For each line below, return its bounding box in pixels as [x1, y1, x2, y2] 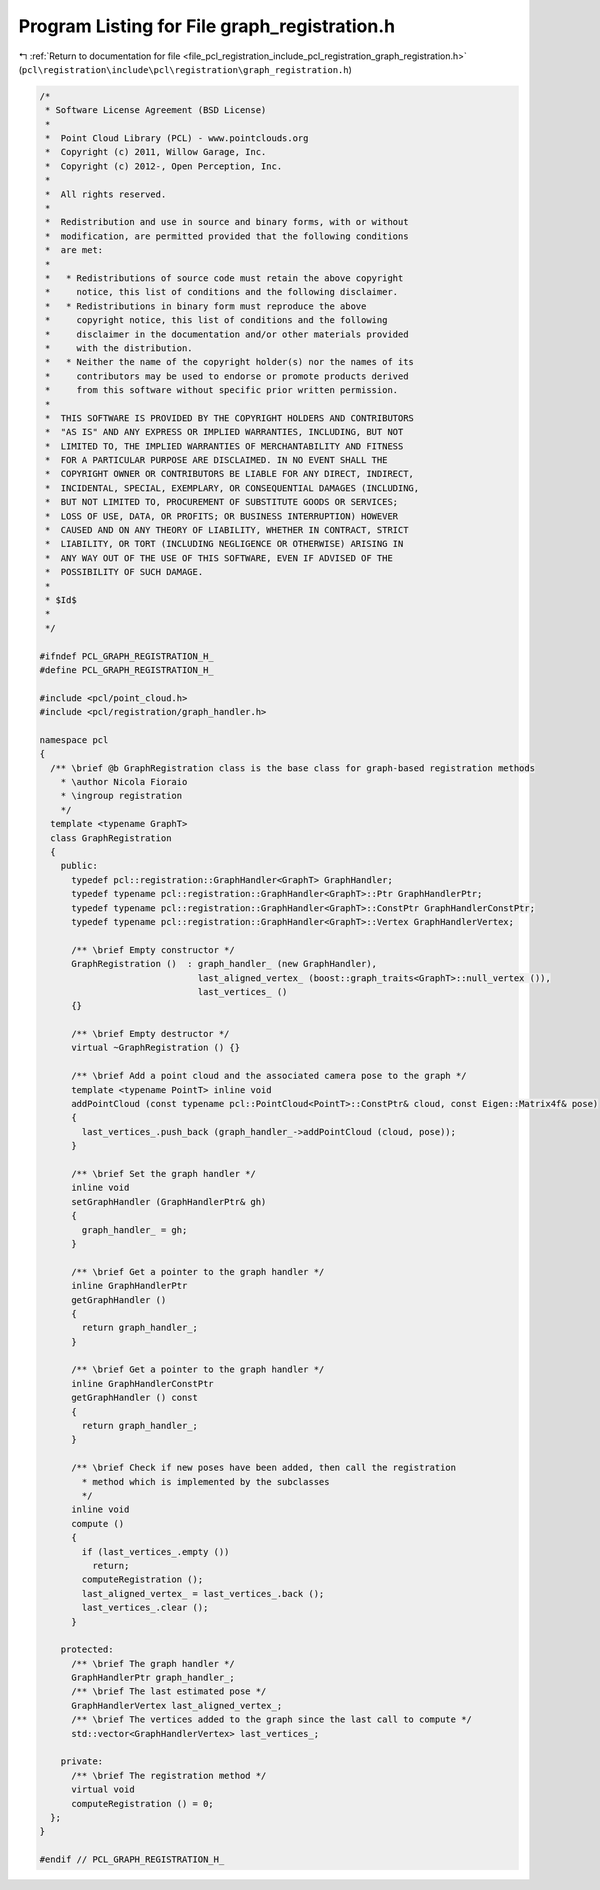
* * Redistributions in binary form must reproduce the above [45, 300, 367, 312]
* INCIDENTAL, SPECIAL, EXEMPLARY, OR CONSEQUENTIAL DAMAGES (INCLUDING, [45, 482, 420, 494]
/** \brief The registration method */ [71, 1770, 267, 1781]
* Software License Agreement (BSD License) [45, 105, 267, 116]
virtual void [71, 1784, 135, 1795]
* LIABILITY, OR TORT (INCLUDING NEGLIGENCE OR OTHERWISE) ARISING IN [45, 538, 404, 550]
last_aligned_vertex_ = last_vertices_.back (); [81, 1588, 325, 1599]
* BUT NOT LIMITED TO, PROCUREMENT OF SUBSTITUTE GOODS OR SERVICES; [45, 496, 399, 508]
